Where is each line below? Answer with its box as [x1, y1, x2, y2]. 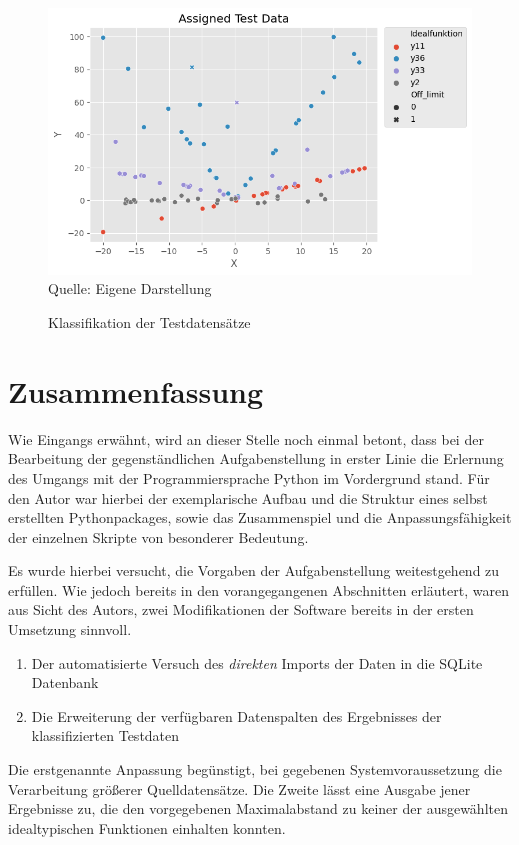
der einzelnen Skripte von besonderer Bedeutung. [8, 526, 309, 547]
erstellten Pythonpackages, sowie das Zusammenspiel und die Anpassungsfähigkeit [8, 507, 512, 528]
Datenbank [31, 672, 99, 693]
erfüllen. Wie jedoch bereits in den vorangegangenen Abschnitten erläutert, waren [8, 579, 509, 600]
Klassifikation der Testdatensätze [48, 312, 251, 332]
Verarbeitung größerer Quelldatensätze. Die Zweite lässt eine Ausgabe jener [8, 778, 471, 799]
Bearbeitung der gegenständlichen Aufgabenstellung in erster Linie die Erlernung [8, 448, 504, 469]
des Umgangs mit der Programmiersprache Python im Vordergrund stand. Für [8, 467, 490, 488]
